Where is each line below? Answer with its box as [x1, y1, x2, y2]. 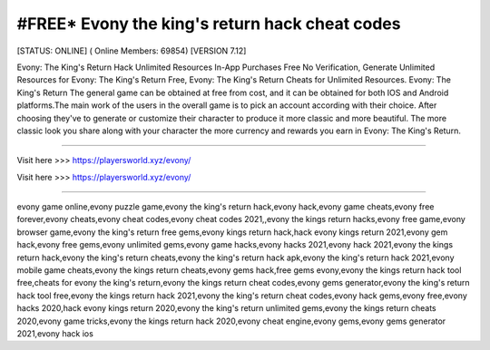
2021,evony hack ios [16, 327, 94, 339]
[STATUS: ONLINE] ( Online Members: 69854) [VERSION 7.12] [16, 45, 247, 56]
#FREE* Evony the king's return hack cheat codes [16, 14, 401, 34]
